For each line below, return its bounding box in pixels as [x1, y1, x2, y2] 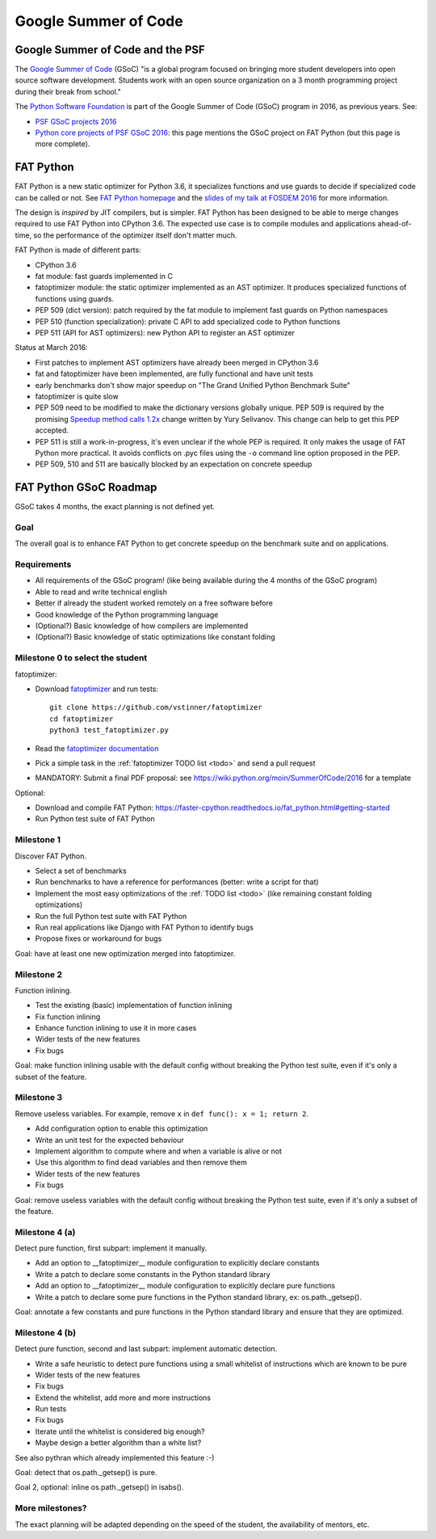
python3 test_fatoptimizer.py [49, 726, 170, 735]
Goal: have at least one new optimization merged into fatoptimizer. [15, 948, 236, 958]
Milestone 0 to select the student [15, 652, 148, 664]
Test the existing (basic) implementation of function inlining [35, 1001, 233, 1010]
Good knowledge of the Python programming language [35, 609, 219, 619]
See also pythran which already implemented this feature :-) [15, 1453, 215, 1462]
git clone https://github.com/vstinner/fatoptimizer [49, 703, 262, 712]
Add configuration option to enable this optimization [35, 1124, 208, 1133]
